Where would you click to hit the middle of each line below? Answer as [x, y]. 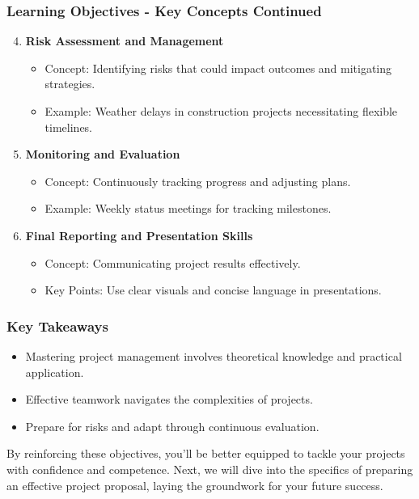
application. [55, 372]
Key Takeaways [57, 326]
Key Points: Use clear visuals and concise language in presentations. [213, 290]
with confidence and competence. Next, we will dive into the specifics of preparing [210, 469]
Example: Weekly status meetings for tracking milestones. [188, 208]
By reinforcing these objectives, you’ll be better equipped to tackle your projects [206, 453]
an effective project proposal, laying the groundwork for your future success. [195, 485]
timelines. [69, 127]
